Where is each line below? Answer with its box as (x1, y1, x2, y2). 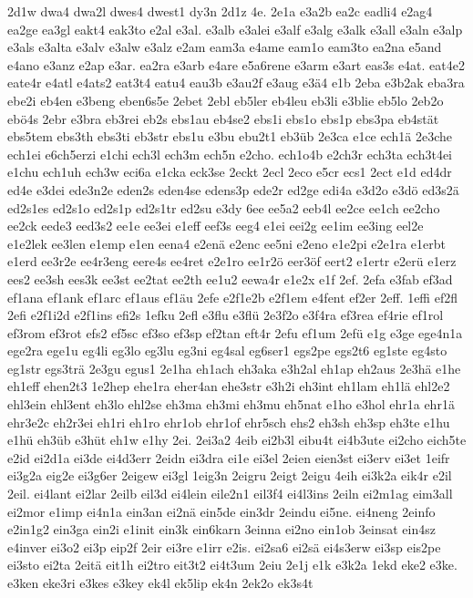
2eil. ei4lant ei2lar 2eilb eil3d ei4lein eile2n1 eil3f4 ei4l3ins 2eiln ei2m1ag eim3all (7, 484, 453, 503)
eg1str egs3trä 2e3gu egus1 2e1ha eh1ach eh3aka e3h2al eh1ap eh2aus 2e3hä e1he (7, 358, 461, 377)
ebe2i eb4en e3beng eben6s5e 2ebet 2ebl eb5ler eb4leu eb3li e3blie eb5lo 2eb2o (7, 90, 444, 109)
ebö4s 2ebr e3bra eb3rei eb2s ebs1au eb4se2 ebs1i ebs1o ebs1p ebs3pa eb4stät (7, 108, 439, 128)
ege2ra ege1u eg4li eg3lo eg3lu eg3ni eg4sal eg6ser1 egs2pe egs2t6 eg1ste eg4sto (7, 341, 447, 360)
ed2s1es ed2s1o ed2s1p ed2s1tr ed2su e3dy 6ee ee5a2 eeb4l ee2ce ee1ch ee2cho (7, 198, 440, 217)
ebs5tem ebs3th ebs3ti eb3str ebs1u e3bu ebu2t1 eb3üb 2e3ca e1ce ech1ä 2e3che (7, 127, 452, 146)
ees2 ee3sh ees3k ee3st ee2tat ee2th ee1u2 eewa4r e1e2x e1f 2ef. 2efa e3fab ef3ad (7, 269, 453, 288)
